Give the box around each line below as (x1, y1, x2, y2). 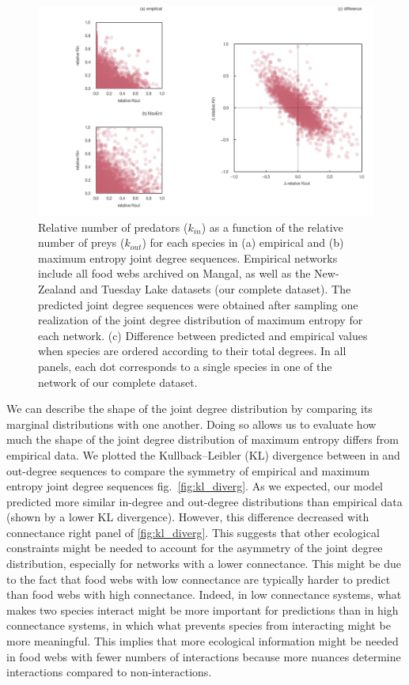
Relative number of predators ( (38, 218, 188, 235)
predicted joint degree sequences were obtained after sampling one (38, 296, 358, 312)
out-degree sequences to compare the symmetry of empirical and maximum (6, 462, 370, 479)
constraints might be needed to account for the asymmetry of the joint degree (6, 539, 383, 556)
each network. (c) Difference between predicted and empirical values (38, 327, 368, 343)
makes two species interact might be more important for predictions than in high (6, 601, 399, 618)
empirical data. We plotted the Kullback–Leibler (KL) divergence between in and (6, 446, 400, 463)
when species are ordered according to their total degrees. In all (38, 342, 347, 359)
